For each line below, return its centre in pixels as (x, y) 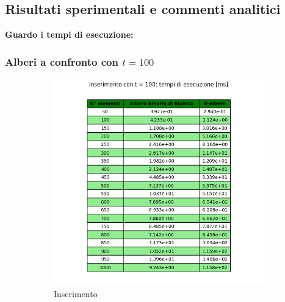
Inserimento (76, 294)
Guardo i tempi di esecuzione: (69, 34)
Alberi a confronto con (62, 61)
